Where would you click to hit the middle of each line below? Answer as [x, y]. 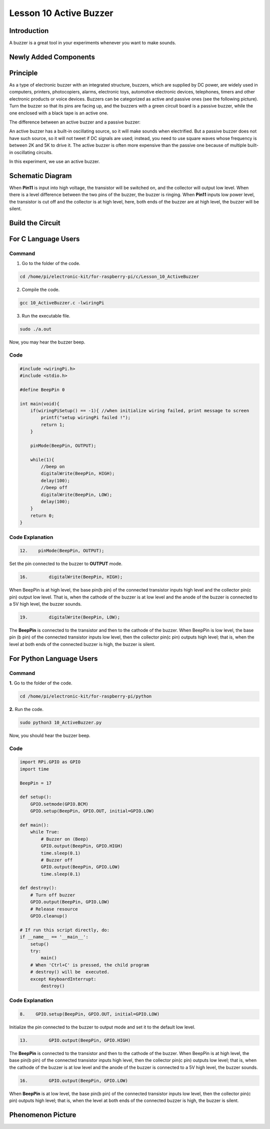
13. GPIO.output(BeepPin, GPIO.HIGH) [75, 1040]
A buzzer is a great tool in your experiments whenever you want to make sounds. [93, 43]
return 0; [42, 515]
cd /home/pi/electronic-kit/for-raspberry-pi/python [86, 696]
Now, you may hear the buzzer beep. [47, 342]
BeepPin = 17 [36, 783]
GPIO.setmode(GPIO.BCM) [59, 804]
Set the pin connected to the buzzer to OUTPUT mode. [66, 564]
